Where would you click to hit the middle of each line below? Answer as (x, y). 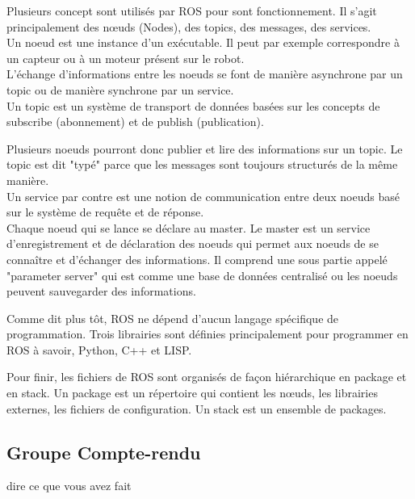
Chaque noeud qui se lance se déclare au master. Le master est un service (189, 227)
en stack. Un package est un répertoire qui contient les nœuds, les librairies (192, 393)
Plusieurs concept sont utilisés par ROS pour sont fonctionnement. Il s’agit (192, 10)
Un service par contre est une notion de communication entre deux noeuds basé (203, 196)
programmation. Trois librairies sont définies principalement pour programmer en (207, 334)
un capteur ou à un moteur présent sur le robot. (126, 58)
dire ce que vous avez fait (69, 486)
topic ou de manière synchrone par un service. (120, 89)
